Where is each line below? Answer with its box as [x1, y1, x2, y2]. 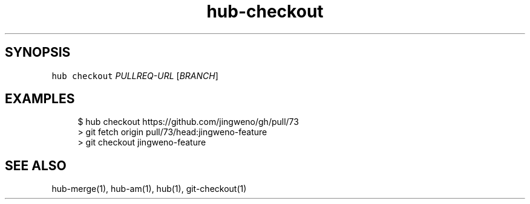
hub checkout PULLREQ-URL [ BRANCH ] [51, 70, 218, 81]
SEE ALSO [5, 158, 67, 173]
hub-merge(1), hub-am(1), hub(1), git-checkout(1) [51, 183, 247, 194]
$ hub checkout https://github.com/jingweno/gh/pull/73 [77, 116, 299, 127]
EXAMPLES [5, 91, 75, 107]
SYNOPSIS [5, 45, 71, 60]
